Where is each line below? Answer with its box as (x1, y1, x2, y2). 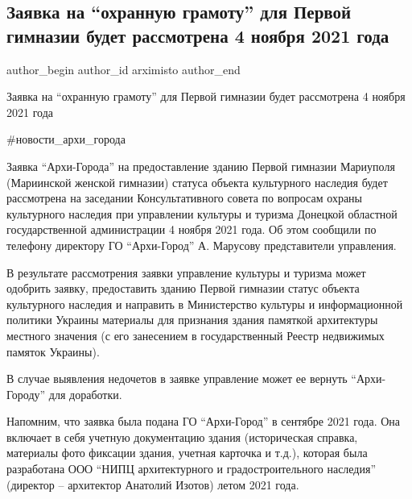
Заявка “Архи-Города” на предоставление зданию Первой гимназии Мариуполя (6, 157, 395, 174)
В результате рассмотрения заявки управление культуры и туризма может (6, 264, 366, 281)
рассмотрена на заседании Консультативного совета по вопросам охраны (6, 189, 362, 206)
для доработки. (48, 385, 122, 402)
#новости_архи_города (6, 131, 126, 148)
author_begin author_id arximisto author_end (6, 60, 241, 77)
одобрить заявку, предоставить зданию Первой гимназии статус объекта (6, 280, 360, 297)
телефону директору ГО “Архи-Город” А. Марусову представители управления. (6, 236, 397, 253)
